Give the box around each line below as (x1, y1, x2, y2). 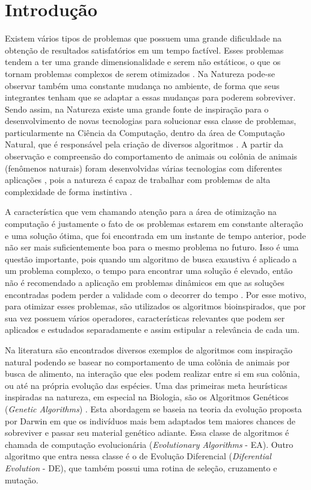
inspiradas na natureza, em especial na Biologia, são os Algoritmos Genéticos (5, 391, 289, 403)
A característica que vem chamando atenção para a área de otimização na (5, 205, 277, 218)
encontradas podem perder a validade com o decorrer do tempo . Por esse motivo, (5, 288, 307, 300)
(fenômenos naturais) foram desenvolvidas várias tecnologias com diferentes (5, 161, 282, 174)
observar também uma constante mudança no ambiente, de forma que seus (5, 79, 280, 91)
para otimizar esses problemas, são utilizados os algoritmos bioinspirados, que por (5, 300, 306, 312)
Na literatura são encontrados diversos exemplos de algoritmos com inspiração (5, 343, 292, 356)
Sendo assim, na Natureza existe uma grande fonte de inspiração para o (5, 102, 269, 115)
